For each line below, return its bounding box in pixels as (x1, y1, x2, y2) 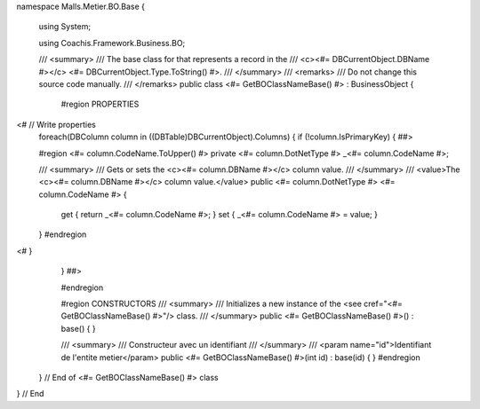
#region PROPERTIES (60, 98, 140, 110)
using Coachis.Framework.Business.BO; (38, 37, 186, 48)
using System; (38, 21, 92, 32)
